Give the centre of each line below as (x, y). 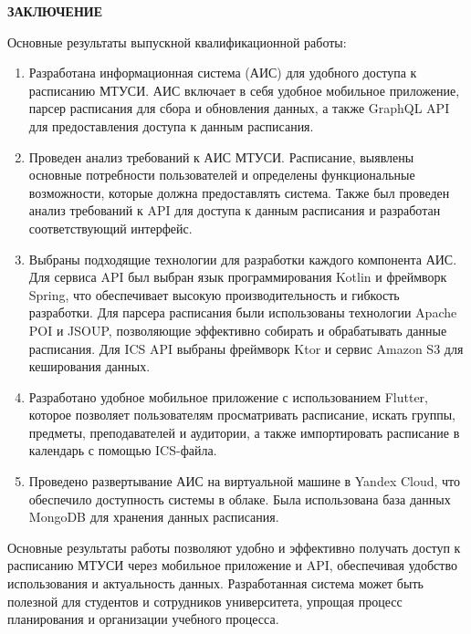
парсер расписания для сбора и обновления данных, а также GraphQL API (239, 108)
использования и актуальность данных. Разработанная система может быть (215, 583)
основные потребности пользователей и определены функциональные (222, 175)
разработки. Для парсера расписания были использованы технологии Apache (243, 312)
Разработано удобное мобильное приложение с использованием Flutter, (228, 396)
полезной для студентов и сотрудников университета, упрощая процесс (205, 601)
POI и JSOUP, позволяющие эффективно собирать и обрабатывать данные (238, 330)
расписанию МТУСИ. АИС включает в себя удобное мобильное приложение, (244, 90)
